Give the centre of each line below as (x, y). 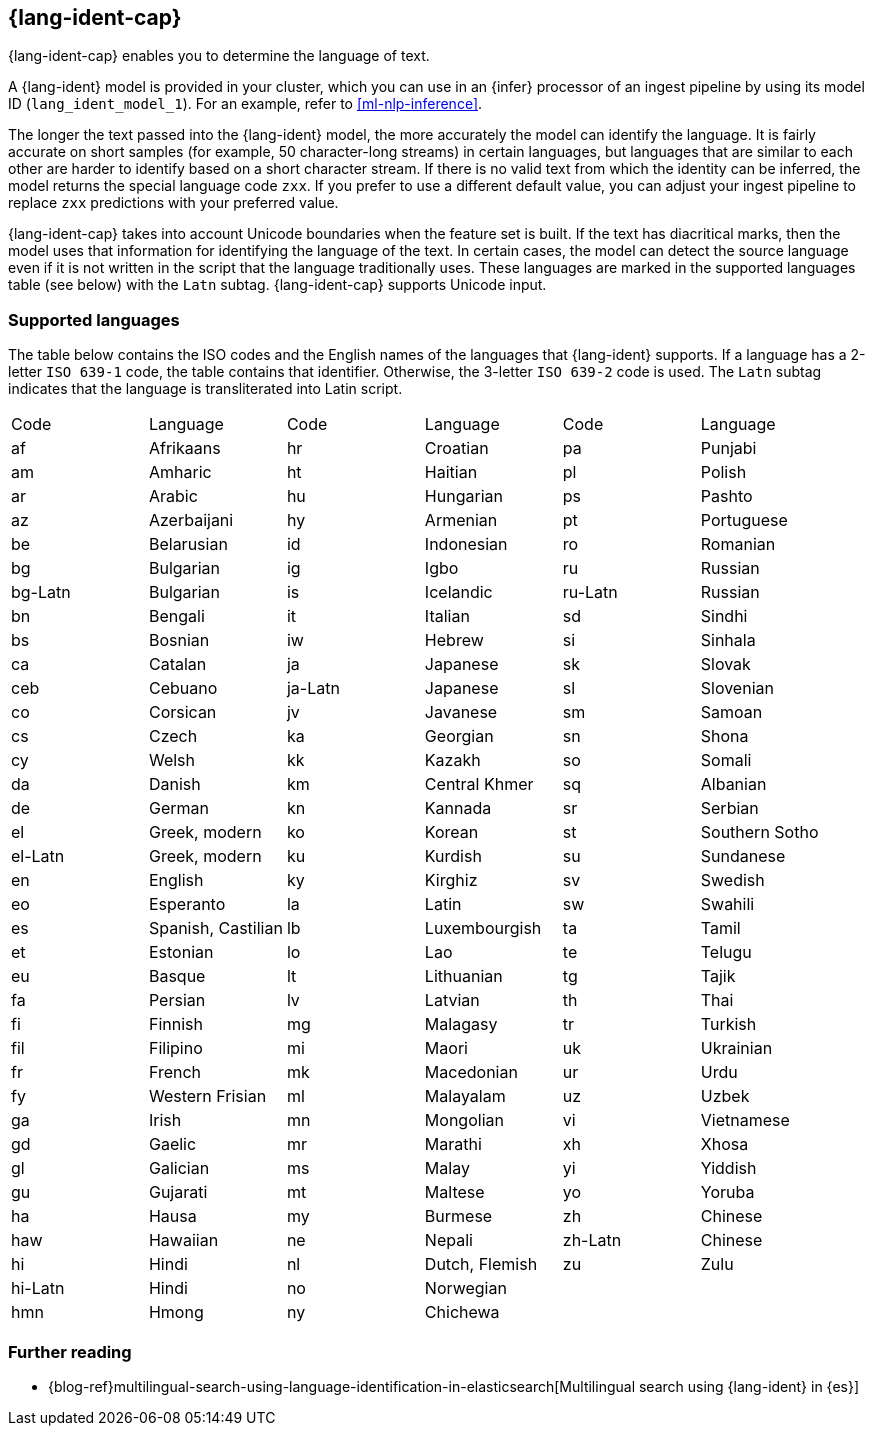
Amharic (180, 472)
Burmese (458, 1216)
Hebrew (454, 640)
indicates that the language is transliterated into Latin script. (205, 389)
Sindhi (724, 616)
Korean (451, 832)
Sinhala (728, 640)
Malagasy (461, 1024)
